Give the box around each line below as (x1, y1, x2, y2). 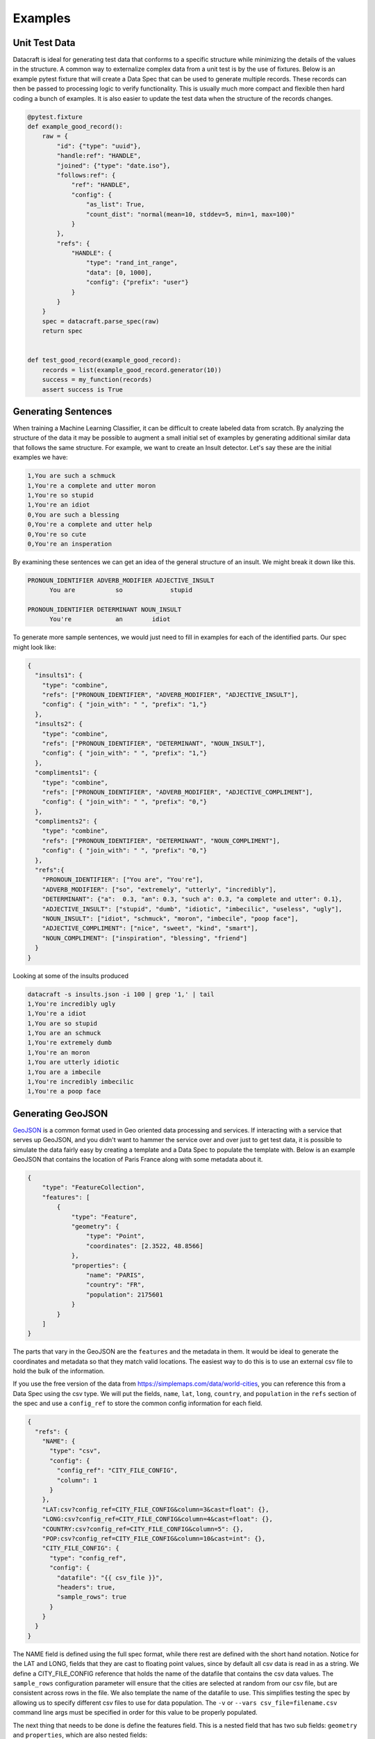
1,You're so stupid (27, 491, 94, 499)
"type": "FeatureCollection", (42, 1183, 145, 1192)
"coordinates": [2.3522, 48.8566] (85, 1242, 204, 1250)
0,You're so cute (27, 530, 87, 538)
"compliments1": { (35, 769, 97, 777)
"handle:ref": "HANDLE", (56, 152, 142, 160)
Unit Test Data (12, 37, 76, 49)
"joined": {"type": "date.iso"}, (56, 161, 171, 170)
